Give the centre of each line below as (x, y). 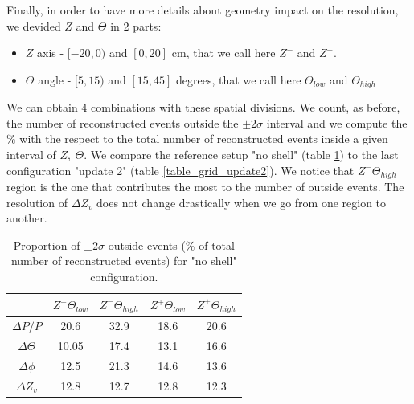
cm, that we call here (223, 53)
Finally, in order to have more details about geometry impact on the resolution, (203, 10)
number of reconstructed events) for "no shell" (124, 261)
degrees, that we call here (239, 79)
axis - (51, 53)
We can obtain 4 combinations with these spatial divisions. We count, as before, (203, 107)
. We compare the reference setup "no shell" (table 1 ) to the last (241, 155)
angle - (55, 79)
